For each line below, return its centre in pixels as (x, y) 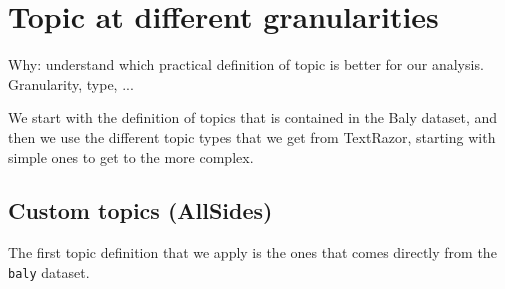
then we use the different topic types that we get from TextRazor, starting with (252, 136)
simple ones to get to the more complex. (131, 156)
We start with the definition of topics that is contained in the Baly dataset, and (253, 117)
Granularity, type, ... (71, 83)
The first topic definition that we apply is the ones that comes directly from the (252, 252)
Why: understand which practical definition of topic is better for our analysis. (246, 64)
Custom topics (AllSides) (140, 210)
